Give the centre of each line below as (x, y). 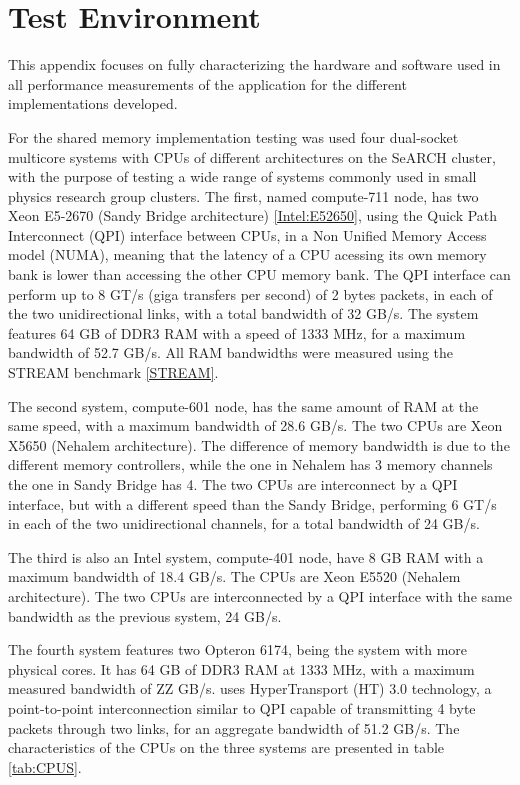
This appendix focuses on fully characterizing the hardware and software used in (254, 64)
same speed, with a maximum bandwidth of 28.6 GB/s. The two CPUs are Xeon (255, 425)
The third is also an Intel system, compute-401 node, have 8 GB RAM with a (246, 556)
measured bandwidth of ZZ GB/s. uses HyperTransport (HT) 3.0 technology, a (250, 688)
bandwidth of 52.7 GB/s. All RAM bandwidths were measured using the (231, 352)
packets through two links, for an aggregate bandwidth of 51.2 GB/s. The (234, 727)
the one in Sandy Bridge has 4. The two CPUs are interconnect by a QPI (233, 484)
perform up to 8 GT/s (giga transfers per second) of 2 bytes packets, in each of (250, 293)
